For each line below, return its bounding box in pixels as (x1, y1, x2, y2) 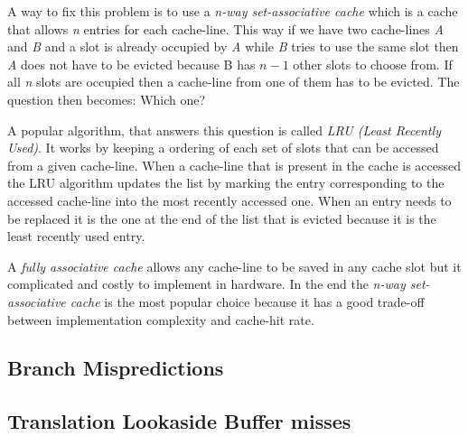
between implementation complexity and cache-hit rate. (7, 310, 314, 329)
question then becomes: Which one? (7, 89, 206, 108)
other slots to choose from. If (293, 54, 453, 73)
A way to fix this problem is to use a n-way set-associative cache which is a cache (7, 2, 458, 20)
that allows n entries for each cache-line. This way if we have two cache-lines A (7, 19, 444, 38)
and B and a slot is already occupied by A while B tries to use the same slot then (7, 37, 459, 56)
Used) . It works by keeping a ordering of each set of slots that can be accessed (7, 138, 439, 157)
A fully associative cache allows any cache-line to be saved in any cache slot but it (7, 256, 462, 275)
